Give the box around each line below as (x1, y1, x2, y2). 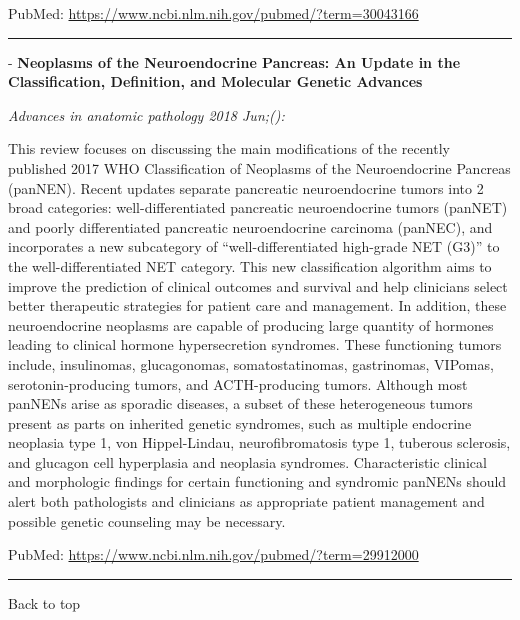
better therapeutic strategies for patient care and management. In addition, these (8, 295, 507, 316)
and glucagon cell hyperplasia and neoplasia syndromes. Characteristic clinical (8, 451, 487, 472)
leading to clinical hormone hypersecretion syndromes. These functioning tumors (8, 334, 502, 355)
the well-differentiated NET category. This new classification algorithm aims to (8, 255, 492, 276)
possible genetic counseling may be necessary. (8, 510, 286, 531)
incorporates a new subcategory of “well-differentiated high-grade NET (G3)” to (8, 236, 500, 257)
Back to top (8, 592, 81, 613)
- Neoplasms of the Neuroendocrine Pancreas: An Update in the (8, 51, 461, 72)
